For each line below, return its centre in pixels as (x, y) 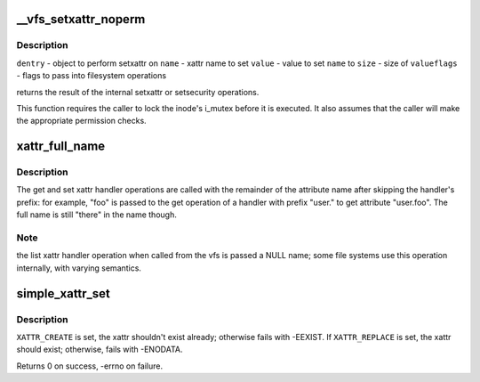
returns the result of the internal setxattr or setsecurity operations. (138, 92)
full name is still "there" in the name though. (96, 215)
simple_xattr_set (64, 293)
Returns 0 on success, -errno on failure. (90, 366)
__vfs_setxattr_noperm (81, 19)
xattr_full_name (61, 146)
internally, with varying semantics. (79, 268)
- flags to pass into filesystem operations (92, 76)
